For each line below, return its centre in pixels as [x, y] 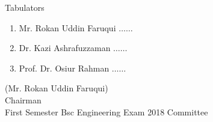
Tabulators [25, 7]
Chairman [23, 99]
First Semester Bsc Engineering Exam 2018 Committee [106, 111]
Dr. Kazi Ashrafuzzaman [65, 48]
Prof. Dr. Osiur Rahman [64, 68]
